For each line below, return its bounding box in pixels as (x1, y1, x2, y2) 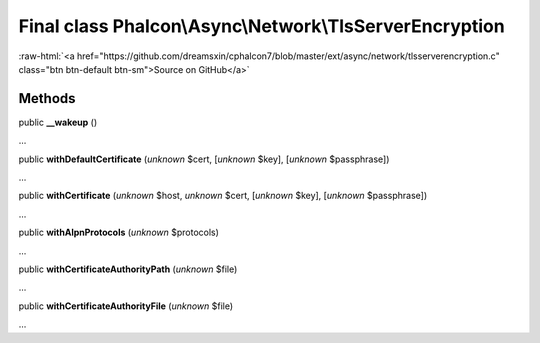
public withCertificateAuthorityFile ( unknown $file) (18, 300, 234, 312)
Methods (18, 90, 76, 107)
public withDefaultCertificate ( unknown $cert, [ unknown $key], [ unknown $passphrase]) (18, 153, 390, 165)
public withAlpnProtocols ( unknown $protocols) (18, 226, 220, 239)
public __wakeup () (18, 116, 98, 128)
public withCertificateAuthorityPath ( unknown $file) (18, 263, 238, 275)
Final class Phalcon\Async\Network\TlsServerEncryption (18, 15, 505, 37)
